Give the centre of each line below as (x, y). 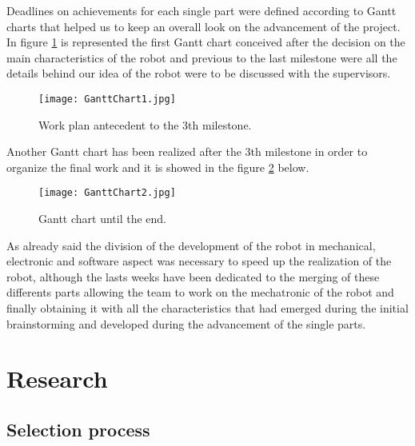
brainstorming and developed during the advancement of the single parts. (186, 323)
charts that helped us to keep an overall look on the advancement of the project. (204, 26)
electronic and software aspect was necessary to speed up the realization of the (199, 261)
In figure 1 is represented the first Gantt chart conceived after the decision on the (206, 42)
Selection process (78, 429)
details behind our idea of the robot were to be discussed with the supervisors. (199, 73)
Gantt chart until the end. (102, 219)
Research (57, 378)
